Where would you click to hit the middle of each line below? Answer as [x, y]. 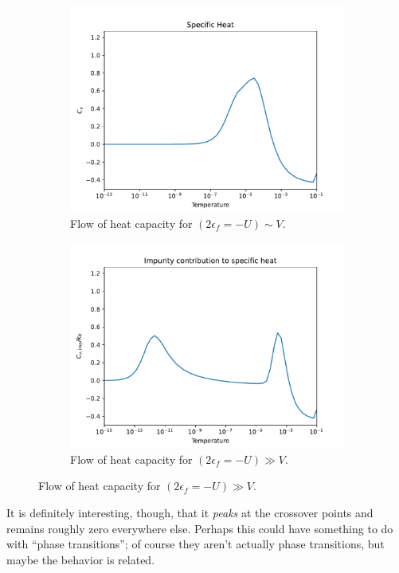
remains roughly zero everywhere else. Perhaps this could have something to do [200, 528]
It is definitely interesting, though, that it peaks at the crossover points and [190, 512]
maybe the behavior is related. [81, 559]
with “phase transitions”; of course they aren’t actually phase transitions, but [196, 544]
